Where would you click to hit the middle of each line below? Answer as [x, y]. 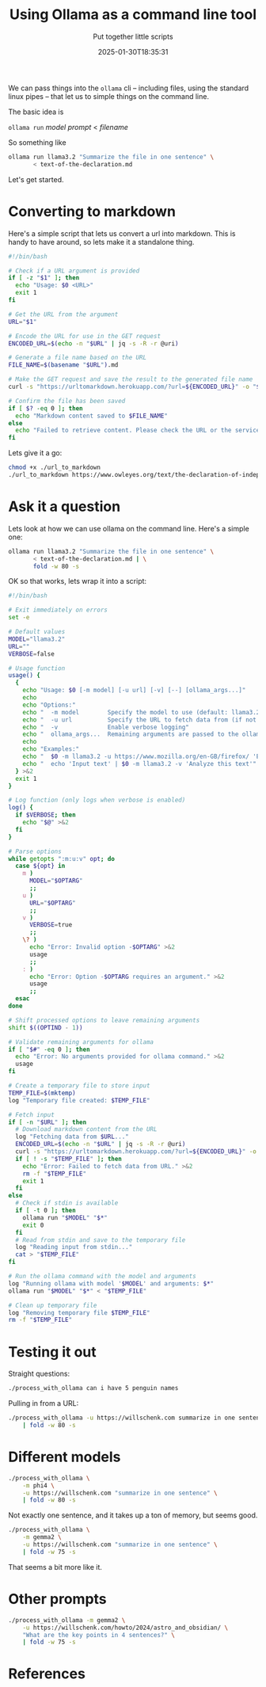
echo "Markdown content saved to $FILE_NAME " [92, 416]
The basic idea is [36, 112]
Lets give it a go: [35, 453]
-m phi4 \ [39, 1485]
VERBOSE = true [51, 925]
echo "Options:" [49, 705]
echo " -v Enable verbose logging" [106, 727]
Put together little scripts [133, 36]
